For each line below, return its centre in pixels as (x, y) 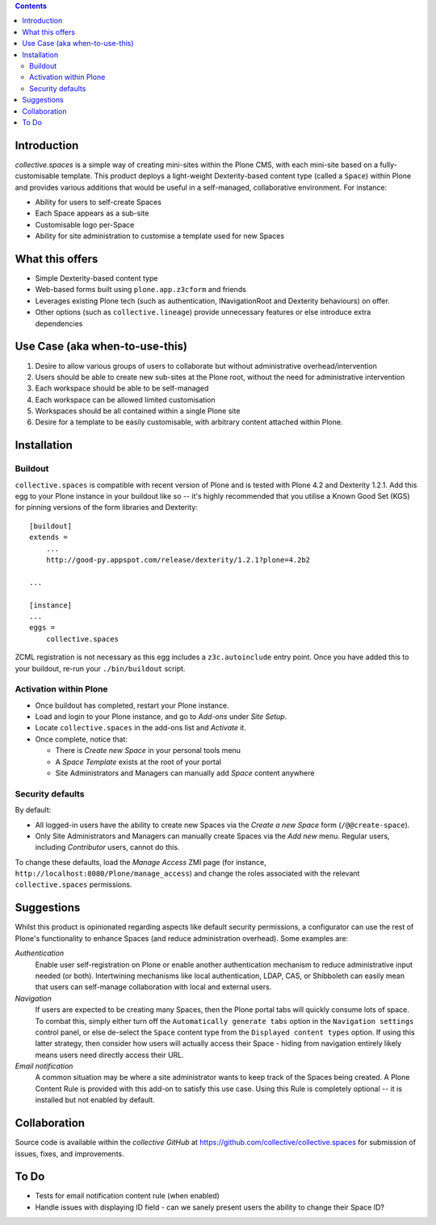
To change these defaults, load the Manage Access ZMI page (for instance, (140, 862)
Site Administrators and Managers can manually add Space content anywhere (185, 773)
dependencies (59, 324)
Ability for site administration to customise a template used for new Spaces (160, 236)
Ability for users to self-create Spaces (98, 202)
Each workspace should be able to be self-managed (122, 388)
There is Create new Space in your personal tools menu (148, 750)
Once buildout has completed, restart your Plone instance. (132, 705)
